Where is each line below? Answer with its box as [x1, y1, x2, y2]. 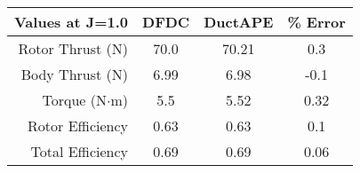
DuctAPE [204, 12, 274, 32]
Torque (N [42, 90, 107, 110]
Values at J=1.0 [14, 12, 129, 32]
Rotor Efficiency [28, 115, 129, 136]
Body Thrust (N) [20, 64, 129, 84]
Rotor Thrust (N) [18, 38, 129, 59]
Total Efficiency [30, 141, 129, 161]
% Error [287, 12, 346, 32]
